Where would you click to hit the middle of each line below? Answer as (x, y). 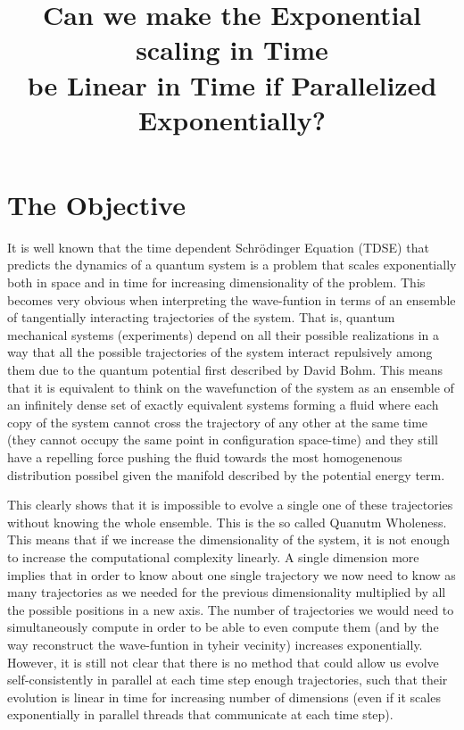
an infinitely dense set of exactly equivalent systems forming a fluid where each (223, 405)
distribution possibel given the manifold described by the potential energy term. (226, 474)
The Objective (96, 204)
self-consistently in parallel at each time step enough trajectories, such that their (228, 680)
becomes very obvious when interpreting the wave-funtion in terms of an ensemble (232, 299)
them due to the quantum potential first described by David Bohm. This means (225, 370)
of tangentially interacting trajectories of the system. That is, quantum (201, 317)
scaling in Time (232, 50)
